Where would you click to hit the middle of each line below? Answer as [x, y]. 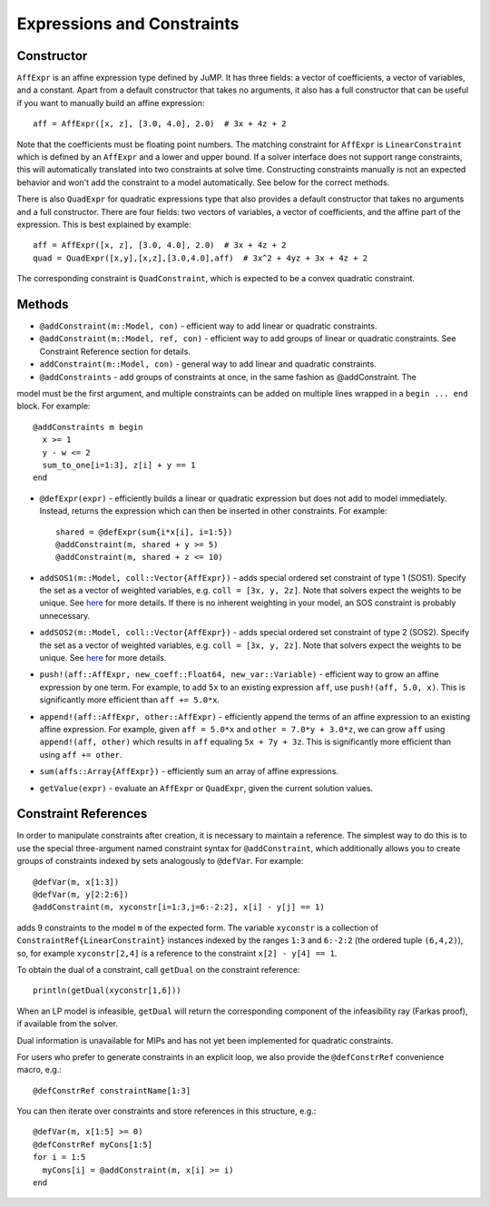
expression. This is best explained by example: [104, 224]
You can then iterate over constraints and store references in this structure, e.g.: [167, 1111]
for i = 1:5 [59, 1158]
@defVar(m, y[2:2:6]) [81, 895]
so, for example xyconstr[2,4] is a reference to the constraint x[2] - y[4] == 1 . [177, 953]
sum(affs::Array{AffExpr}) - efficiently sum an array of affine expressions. [189, 771]
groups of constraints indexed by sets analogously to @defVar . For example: [160, 861]
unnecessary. [65, 615]
